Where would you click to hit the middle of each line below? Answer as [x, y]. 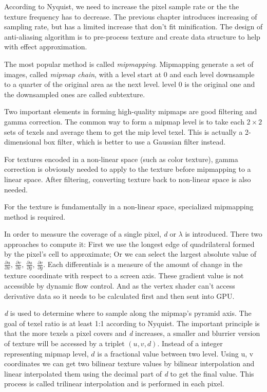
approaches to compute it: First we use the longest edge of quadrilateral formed [129, 244]
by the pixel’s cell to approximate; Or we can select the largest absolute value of [130, 254]
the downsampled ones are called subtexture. [75, 94]
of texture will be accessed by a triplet [64, 343]
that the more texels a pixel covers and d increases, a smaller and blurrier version [132, 333]
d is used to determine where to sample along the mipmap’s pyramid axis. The [128, 313]
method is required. [35, 216]
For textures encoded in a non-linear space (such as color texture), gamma [121, 159]
